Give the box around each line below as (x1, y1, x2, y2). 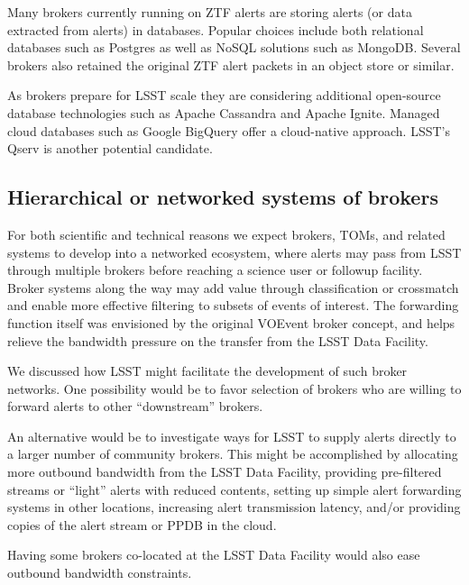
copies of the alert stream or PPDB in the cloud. (7, 515, 277, 534)
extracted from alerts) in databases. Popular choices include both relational (7, 20, 424, 39)
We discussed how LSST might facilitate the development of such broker (7, 361, 408, 380)
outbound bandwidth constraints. (7, 563, 192, 582)
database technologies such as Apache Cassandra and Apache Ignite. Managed (7, 103, 440, 122)
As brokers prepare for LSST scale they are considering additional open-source (7, 86, 441, 105)
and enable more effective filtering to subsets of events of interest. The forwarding (7, 296, 459, 315)
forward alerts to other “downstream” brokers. (7, 397, 263, 416)
